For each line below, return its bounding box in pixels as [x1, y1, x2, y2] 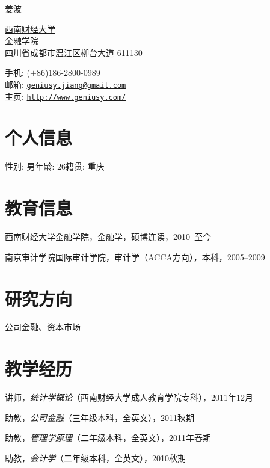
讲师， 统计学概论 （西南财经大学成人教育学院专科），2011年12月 [5, 391, 253, 404]
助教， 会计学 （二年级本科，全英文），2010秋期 [5, 451, 186, 464]
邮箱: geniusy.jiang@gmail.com [5, 78, 126, 90]
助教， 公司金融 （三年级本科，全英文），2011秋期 [5, 411, 194, 423]
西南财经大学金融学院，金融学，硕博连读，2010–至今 [5, 230, 211, 243]
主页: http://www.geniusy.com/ [5, 90, 126, 102]
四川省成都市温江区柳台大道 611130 [5, 46, 143, 58]
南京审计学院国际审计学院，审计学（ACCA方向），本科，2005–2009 [5, 250, 265, 263]
